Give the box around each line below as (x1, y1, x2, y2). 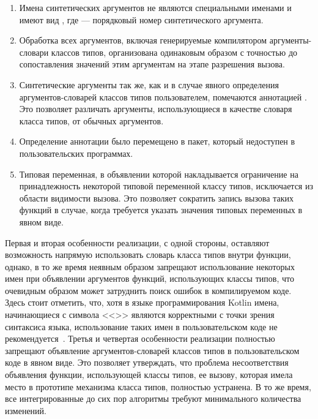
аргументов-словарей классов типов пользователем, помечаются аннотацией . (19, 90, 307, 103)
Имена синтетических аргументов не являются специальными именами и (19, 1, 292, 13)
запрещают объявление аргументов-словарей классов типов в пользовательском (5, 344, 300, 357)
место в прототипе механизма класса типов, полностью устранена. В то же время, (5, 380, 311, 393)
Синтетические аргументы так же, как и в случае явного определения (19, 78, 279, 91)
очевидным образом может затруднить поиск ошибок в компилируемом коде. (5, 284, 292, 296)
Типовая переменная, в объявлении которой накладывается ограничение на (19, 167, 298, 180)
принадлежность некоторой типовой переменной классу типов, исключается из (19, 179, 313, 192)
